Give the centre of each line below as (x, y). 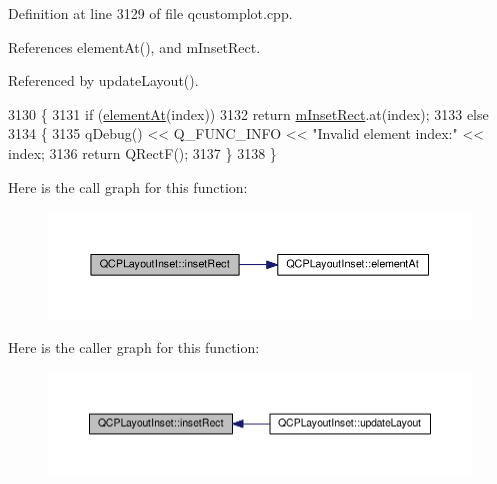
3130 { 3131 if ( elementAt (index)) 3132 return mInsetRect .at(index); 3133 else (248, 113)
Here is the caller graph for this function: (134, 346)
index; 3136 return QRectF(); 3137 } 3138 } (142, 152)
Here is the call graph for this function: (128, 186)
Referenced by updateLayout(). (103, 80)
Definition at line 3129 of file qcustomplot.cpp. (150, 13)
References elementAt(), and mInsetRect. (134, 46)
